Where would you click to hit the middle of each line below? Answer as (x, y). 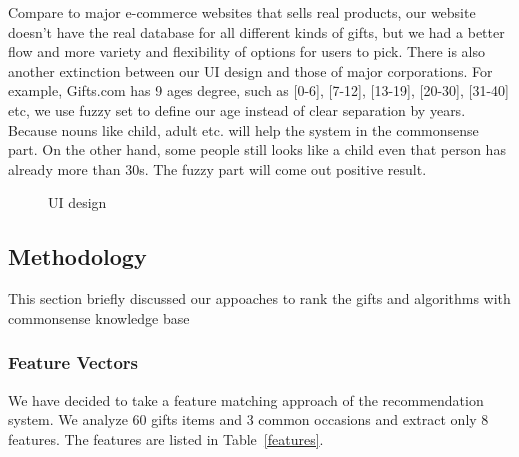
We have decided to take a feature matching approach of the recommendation (246, 399)
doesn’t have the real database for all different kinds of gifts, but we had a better (256, 31)
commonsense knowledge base (99, 317)
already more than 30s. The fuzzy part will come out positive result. (217, 168)
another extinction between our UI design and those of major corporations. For (250, 70)
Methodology (77, 256)
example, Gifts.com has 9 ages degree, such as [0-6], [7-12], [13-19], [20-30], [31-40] (258, 90)
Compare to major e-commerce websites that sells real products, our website (242, 12)
